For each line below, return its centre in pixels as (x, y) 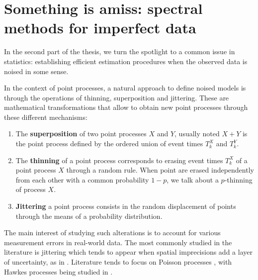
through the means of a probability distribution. (89, 216)
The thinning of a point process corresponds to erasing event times (119, 160)
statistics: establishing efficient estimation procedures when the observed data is (126, 61)
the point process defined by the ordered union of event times (109, 143)
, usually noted (197, 134)
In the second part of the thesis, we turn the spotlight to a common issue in (120, 51)
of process (31, 189)
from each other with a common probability (82, 179)
